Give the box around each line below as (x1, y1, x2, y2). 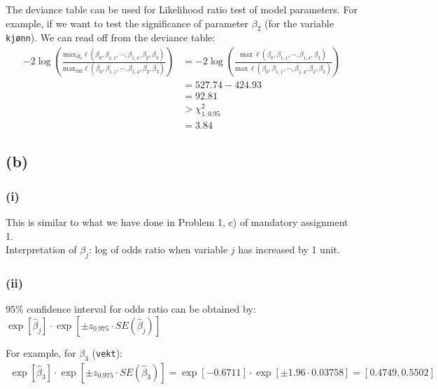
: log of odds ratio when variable (89, 242, 228, 257)
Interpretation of (6, 242, 77, 257)
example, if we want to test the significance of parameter (6, 15, 249, 30)
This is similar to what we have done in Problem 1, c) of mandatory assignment (6, 215, 348, 229)
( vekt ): (92, 345, 122, 360)
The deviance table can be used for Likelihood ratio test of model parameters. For (6, 2, 358, 16)
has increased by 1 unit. (238, 242, 340, 257)
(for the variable (264, 15, 334, 30)
